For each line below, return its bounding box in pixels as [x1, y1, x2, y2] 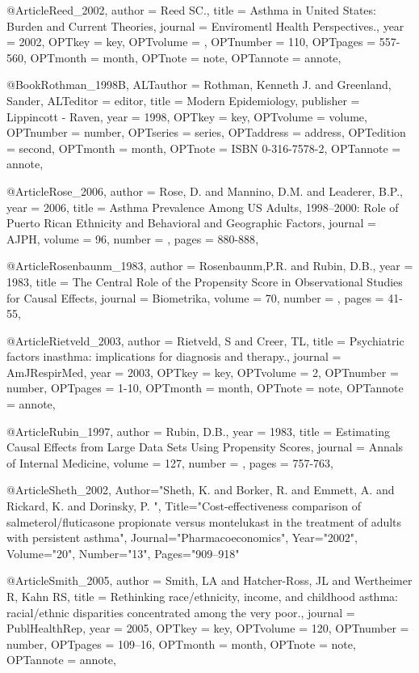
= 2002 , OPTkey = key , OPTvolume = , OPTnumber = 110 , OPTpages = [6, 33, 376, 50]
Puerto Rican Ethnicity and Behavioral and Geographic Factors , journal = [6, 214, 376, 231]
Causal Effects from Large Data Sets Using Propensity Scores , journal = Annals [6, 438, 404, 455]
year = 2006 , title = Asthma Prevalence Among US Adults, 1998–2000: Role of [6, 198, 399, 215]
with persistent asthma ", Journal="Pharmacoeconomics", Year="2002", [6, 529, 358, 546]
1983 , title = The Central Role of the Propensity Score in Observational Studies [6, 273, 403, 290]
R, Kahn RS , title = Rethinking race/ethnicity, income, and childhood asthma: [6, 588, 398, 604]
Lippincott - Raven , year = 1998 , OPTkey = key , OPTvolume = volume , [6, 108, 367, 125]
